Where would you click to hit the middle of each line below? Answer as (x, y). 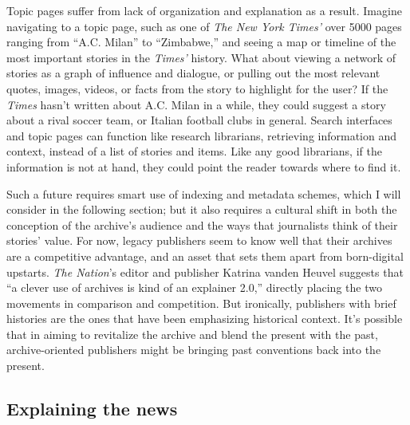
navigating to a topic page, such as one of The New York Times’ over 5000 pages (204, 26)
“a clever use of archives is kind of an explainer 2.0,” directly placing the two (194, 287)
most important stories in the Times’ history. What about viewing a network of (201, 57)
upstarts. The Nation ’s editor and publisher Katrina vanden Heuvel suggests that (205, 272)
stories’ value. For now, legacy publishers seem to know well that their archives (199, 240)
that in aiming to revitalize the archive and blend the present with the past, (192, 334)
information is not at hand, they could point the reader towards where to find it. (204, 166)
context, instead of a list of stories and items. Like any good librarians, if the (194, 151)
